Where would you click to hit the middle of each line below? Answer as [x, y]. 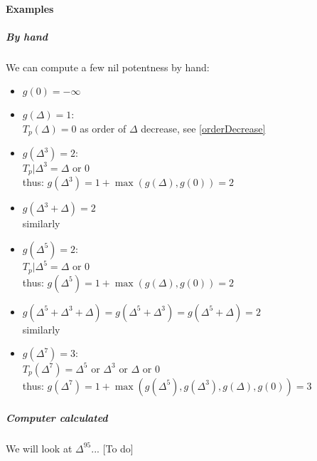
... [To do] [112, 448]
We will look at [39, 448]
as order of [103, 128]
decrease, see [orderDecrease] [203, 128]
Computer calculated [57, 417]
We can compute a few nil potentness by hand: [108, 67]
